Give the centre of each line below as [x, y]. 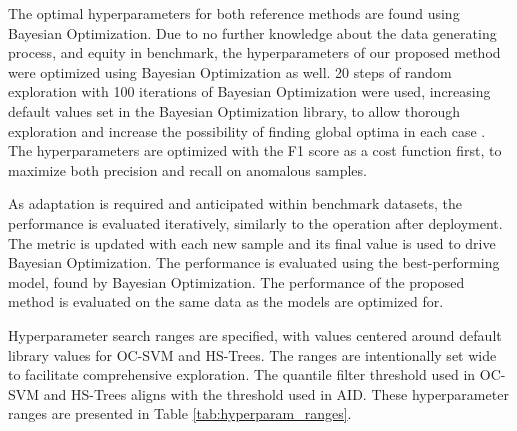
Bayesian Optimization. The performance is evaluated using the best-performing [254, 262]
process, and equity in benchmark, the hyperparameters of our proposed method [254, 52]
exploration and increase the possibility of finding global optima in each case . [247, 130]
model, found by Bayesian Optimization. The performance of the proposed [236, 281]
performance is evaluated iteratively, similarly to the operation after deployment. [255, 222]
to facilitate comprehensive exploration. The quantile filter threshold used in [242, 374]
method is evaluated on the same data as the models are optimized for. [226, 301]
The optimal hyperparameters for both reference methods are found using [234, 13]
